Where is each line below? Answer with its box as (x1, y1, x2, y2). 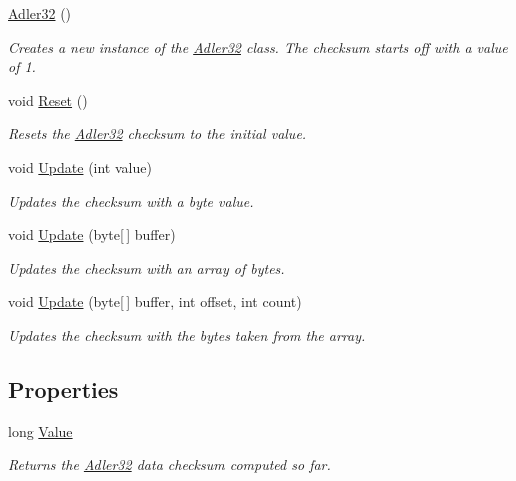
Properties (8, 373, 119, 404)
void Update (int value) (8, 156, 152, 177)
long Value (8, 420, 73, 441)
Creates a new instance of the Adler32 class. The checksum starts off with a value (8, 36, 508, 57)
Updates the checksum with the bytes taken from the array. (8, 324, 366, 345)
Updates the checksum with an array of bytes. (8, 257, 285, 278)
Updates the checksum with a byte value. (8, 190, 254, 211)
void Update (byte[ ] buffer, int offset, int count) (8, 291, 302, 312)
